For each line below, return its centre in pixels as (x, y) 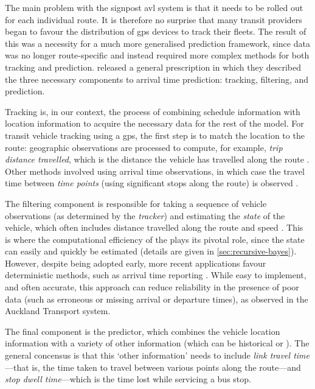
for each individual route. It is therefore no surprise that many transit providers (154, 19)
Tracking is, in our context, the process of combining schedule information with (153, 111)
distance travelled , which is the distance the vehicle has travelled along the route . (157, 159)
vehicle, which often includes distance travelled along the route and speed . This (154, 227)
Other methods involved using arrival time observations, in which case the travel (155, 171)
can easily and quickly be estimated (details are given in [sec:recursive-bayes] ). (151, 251)
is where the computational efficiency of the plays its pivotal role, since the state (155, 239)
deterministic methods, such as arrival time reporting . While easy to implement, (156, 275)
